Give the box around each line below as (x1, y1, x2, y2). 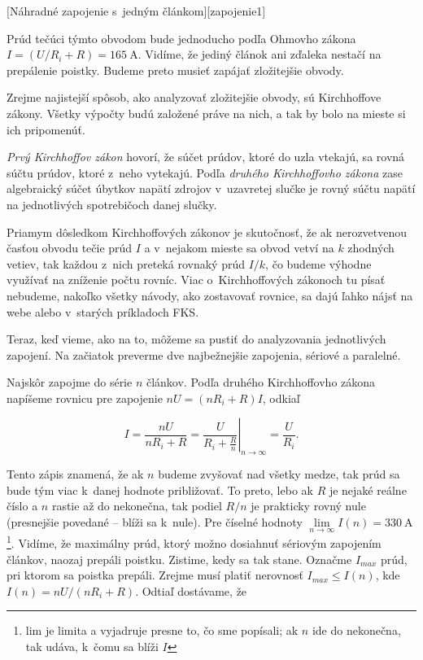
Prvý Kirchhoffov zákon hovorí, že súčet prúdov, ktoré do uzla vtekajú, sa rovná (7, 148, 405, 165)
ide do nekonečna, (312, 622, 401, 639)
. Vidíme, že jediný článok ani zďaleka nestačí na (137, 46, 382, 63)
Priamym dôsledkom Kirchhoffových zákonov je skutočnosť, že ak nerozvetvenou (7, 223, 408, 240)
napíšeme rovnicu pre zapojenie (7, 389, 163, 406)
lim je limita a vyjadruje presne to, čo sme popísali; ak (25, 622, 299, 639)
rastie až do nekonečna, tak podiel (51, 497, 222, 514)
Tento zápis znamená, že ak (7, 465, 144, 483)
